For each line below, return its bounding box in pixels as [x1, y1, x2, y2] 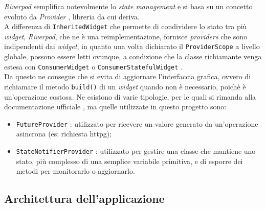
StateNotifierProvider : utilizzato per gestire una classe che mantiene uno [16, 146, 256, 156]
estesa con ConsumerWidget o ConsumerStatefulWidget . [4, 61, 183, 72]
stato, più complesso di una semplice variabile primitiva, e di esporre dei [16, 155, 243, 166]
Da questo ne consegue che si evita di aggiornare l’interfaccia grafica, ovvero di [4, 71, 251, 82]
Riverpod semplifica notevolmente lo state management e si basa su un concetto [4, 1, 253, 11]
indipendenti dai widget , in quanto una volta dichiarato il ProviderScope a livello [4, 41, 260, 52]
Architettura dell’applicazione [4, 191, 165, 206]
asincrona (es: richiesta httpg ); [16, 128, 112, 139]
